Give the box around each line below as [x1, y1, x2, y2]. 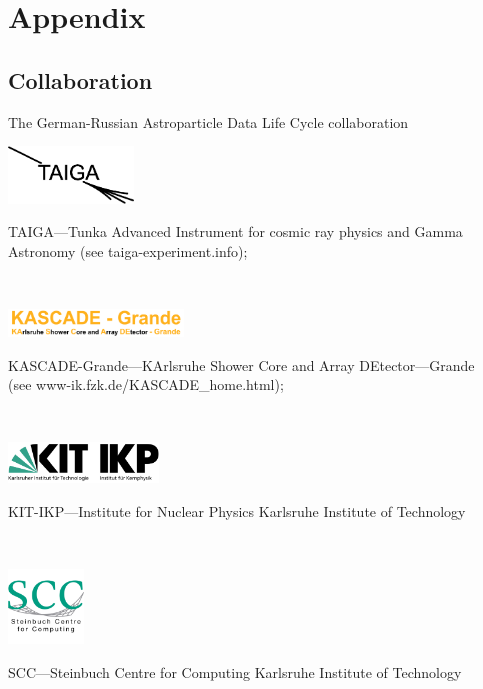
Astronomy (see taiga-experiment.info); [8, 241, 248, 262]
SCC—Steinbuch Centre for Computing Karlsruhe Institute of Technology [8, 661, 462, 682]
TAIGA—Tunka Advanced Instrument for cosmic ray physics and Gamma [8, 221, 463, 242]
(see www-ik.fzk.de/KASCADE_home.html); [8, 374, 284, 395]
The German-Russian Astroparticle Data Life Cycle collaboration [8, 111, 409, 132]
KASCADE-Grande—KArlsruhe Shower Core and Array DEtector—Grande [8, 354, 475, 375]
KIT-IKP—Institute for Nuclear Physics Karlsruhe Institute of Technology [8, 500, 466, 521]
